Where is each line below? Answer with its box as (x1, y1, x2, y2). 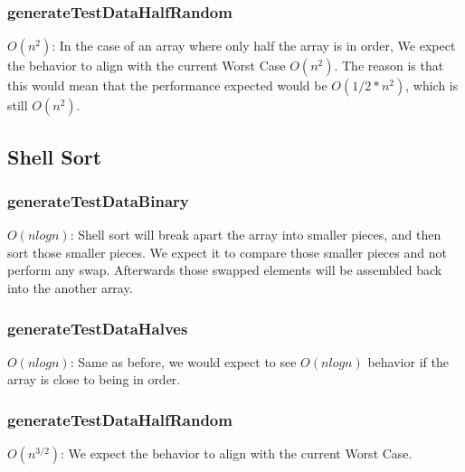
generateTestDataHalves (7, 316, 188, 339)
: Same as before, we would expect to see (70, 352, 297, 371)
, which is (405, 76, 459, 95)
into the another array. (7, 278, 133, 297)
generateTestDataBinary (7, 189, 189, 212)
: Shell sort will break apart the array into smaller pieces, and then (70, 225, 441, 244)
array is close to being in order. (7, 370, 181, 389)
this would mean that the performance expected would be (7, 76, 327, 95)
